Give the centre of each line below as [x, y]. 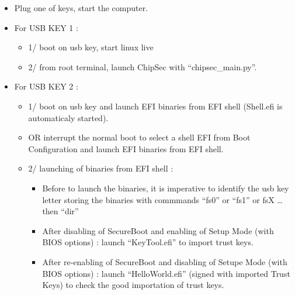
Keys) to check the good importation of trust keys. [133, 285]
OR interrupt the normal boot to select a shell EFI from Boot [139, 137]
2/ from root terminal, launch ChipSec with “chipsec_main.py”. [143, 66]
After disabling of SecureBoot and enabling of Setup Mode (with [158, 230]
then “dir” [60, 211]
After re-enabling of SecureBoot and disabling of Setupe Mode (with [165, 261]
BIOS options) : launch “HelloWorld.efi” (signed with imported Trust [166, 273]
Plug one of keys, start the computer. [81, 8]
